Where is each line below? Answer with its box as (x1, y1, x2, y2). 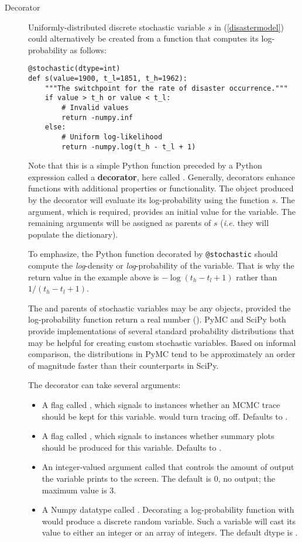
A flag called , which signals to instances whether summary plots (42, 430, 274, 442)
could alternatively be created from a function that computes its (28, 32, 259, 44)
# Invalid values (61, 104, 129, 112)
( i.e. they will (220, 217, 269, 229)
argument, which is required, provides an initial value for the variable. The (28, 205, 296, 217)
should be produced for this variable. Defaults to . (42, 441, 222, 453)
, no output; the (218, 472, 275, 484)
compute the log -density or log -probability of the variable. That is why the (28, 259, 294, 272)
